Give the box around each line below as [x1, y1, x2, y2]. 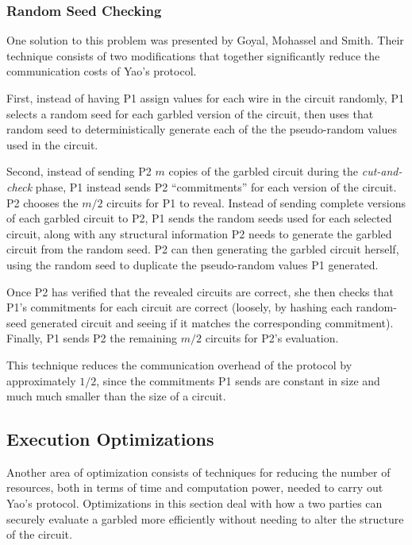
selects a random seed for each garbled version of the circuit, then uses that [6, 105, 374, 122]
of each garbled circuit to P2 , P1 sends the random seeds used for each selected [6, 210, 392, 226]
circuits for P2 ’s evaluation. [205, 330, 339, 346]
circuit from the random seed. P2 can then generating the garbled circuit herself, [6, 241, 399, 257]
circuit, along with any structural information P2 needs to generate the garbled [6, 225, 392, 242]
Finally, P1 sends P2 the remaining [6, 330, 178, 346]
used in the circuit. [6, 136, 98, 153]
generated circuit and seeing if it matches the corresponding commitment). [30, 314, 394, 330]
